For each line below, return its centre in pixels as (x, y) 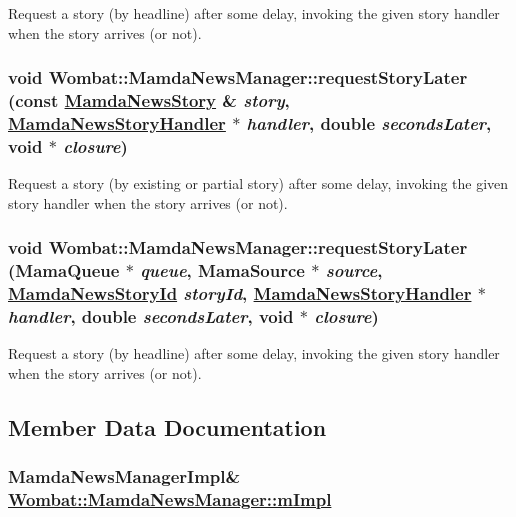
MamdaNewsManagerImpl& (124, 476)
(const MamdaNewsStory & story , (149, 100)
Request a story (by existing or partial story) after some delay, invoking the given (258, 183)
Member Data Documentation (167, 426)
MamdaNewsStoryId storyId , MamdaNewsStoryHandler (240, 293)
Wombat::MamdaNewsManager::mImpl (170, 499)
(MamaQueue (64, 270)
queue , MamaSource (222, 270)
